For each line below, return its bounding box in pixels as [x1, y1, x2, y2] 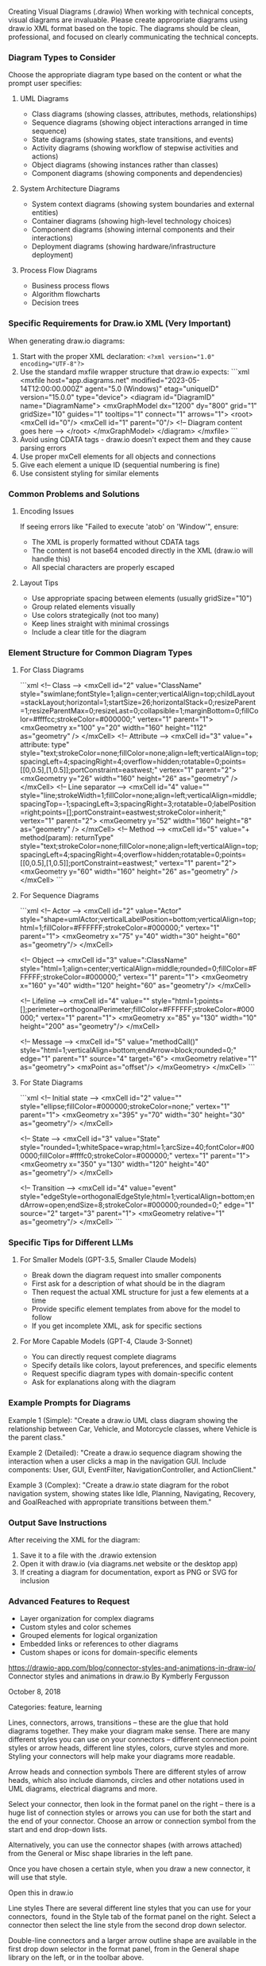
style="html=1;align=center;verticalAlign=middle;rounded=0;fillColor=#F [19, 963, 258, 974]
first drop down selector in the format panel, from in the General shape [8, 1945, 240, 1954]
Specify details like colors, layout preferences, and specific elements [31, 1361, 257, 1370]
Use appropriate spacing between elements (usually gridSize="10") [31, 593, 253, 603]
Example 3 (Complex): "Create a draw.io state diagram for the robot [8, 1480, 229, 1490]
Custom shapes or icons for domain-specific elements [19, 1647, 199, 1657]
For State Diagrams [19, 1078, 83, 1088]
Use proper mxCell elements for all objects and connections [19, 451, 216, 461]
